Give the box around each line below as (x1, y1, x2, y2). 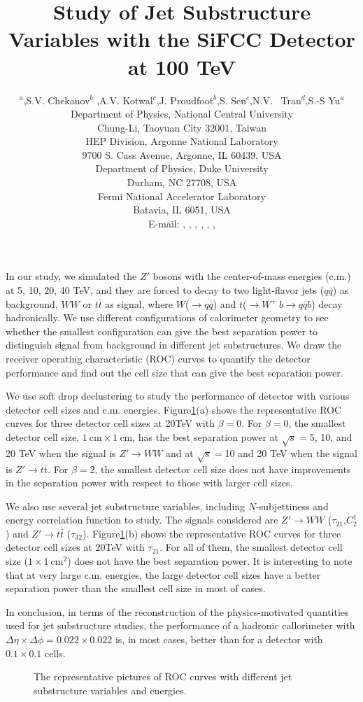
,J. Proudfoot (156, 92, 214, 107)
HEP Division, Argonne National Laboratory (85, 134, 278, 148)
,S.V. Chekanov (23, 92, 90, 107)
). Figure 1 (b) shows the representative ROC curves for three (82, 526, 341, 540)
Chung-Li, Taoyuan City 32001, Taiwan (97, 120, 267, 134)
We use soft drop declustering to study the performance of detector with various (6, 388, 350, 403)
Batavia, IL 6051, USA (133, 202, 231, 217)
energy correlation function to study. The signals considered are (6, 512, 278, 527)
